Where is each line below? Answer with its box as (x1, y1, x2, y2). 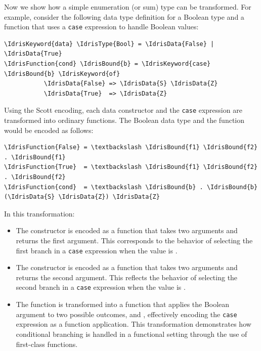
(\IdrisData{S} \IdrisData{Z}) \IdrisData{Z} (4, 193, 160, 201)
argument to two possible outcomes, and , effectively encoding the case (16, 309, 237, 319)
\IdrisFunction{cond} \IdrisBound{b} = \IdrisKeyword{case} (4, 60, 211, 68)
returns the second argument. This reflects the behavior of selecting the (16, 272, 238, 282)
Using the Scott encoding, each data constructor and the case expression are (4, 105, 242, 115)
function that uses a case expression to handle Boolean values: (4, 21, 199, 32)
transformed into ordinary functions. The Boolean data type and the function (4, 115, 245, 125)
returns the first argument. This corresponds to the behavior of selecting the (16, 235, 253, 245)
